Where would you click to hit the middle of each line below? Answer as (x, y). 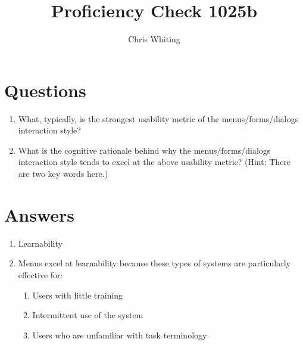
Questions (45, 90)
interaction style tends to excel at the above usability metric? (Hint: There (154, 162)
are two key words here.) (63, 174)
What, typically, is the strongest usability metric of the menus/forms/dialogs (158, 118)
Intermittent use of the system (88, 315)
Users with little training (78, 295)
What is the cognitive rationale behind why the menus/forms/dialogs (144, 150)
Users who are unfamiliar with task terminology (120, 335)
